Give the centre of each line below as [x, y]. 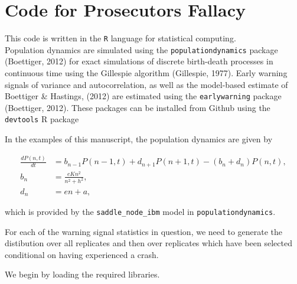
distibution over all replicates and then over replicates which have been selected [148, 243]
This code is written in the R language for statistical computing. [120, 38]
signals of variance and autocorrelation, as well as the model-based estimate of [146, 84]
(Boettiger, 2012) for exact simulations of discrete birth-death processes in [139, 61]
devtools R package [42, 119]
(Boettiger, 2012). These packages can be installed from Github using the [138, 107]
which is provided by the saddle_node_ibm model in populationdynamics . [140, 211]
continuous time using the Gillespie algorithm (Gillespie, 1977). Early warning [146, 73]
